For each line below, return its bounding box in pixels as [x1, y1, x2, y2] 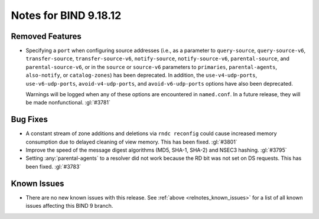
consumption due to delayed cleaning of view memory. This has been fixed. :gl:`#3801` [25, 138, 237, 145]
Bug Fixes [11, 115, 48, 125]
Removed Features [11, 31, 82, 41]
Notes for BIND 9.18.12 [11, 9, 122, 22]
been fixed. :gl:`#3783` [25, 163, 82, 170]
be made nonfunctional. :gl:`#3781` [25, 99, 110, 106]
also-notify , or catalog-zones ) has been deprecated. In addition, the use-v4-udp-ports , [25, 71, 257, 79]
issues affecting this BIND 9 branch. [25, 202, 113, 210]
